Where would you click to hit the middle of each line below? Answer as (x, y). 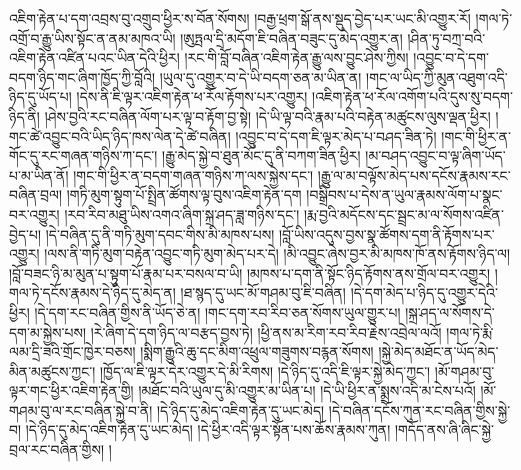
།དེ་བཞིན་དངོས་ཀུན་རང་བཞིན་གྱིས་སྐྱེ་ (419, 409)
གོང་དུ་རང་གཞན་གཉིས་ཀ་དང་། (83, 155)
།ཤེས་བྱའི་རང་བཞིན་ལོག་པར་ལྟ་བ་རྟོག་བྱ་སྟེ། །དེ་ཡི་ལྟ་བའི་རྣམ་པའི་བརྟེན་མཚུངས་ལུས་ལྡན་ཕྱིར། (267, 115)
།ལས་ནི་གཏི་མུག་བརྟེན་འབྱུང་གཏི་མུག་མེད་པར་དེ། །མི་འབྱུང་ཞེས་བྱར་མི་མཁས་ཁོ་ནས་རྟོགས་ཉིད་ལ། (277, 253)
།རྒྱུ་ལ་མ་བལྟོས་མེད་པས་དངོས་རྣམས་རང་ (414, 174)
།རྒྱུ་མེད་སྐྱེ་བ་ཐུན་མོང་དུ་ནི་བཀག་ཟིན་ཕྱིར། (261, 155)
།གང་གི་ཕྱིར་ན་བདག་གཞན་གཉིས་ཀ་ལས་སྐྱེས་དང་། (193, 174)
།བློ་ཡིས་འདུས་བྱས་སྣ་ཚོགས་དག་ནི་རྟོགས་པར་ (386, 233)
